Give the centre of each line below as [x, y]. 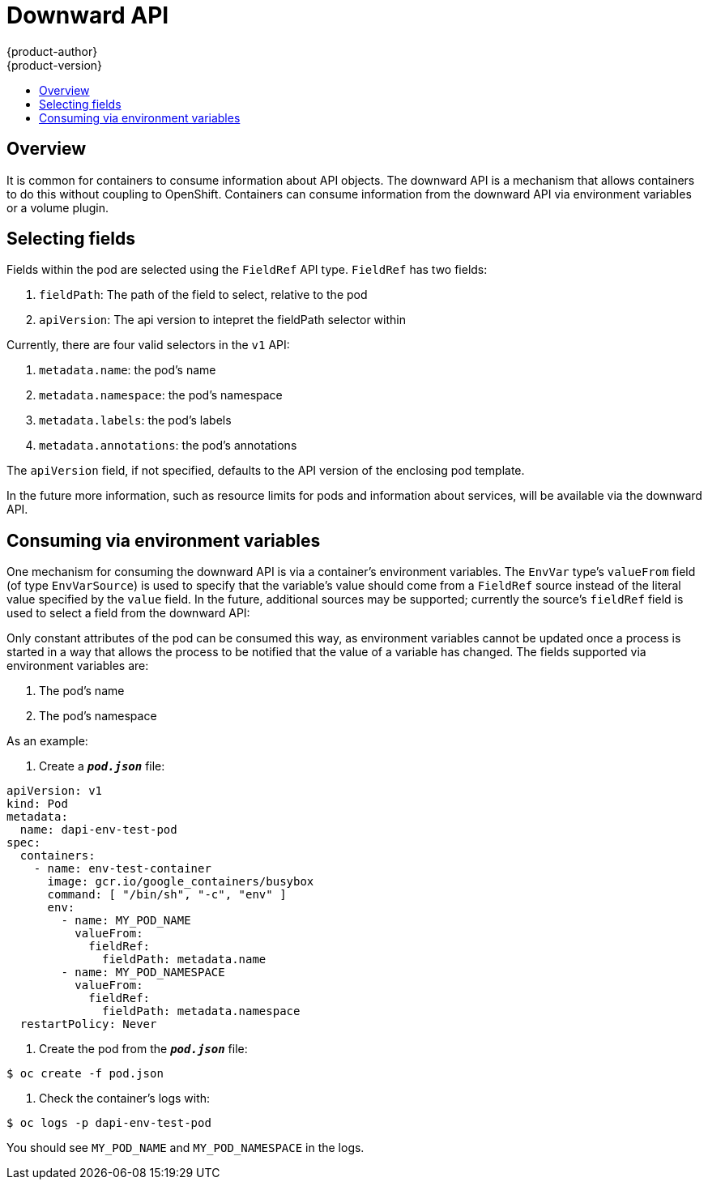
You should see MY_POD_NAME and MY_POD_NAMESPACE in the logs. [186, 1148]
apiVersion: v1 [55, 791]
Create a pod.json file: [102, 766]
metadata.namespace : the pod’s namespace [161, 395]
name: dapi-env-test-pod [98, 830]
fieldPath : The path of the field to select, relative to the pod [203, 295]
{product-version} [55, 65]
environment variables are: [78, 666]
